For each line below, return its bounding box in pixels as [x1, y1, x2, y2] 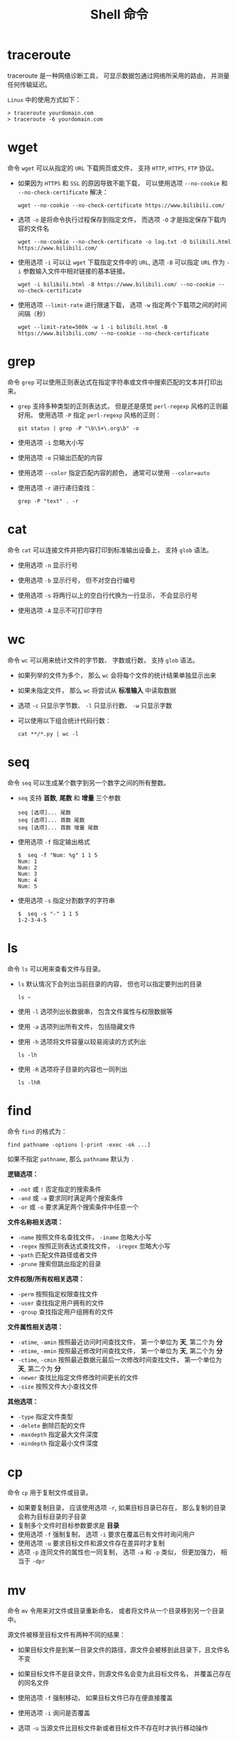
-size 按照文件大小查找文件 [17, 1382, 98, 1390]
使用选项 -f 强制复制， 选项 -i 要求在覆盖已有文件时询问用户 [17, 1530, 195, 1539]
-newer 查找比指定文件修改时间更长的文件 [17, 1373, 139, 1382]
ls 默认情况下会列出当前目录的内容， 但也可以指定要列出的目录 [17, 979, 202, 988]
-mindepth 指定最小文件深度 [17, 1438, 99, 1447]
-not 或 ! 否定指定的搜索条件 [17, 1185, 102, 1193]
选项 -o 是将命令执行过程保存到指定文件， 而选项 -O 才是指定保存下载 [17, 215, 220, 224]
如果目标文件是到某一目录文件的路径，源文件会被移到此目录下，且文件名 [17, 1646, 229, 1654]
